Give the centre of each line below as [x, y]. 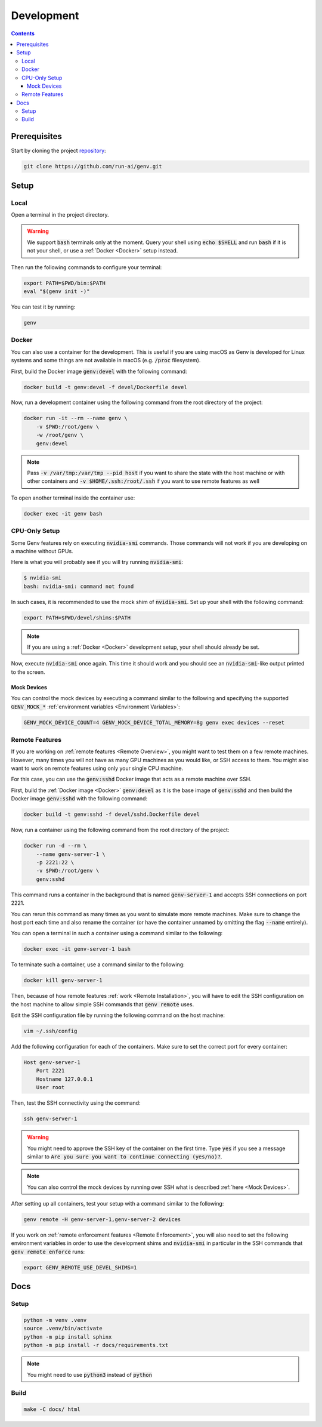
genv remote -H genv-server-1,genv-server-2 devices [102, 1220]
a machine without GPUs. [42, 551]
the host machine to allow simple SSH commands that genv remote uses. [103, 1004]
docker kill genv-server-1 [63, 981]
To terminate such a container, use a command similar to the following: [98, 964]
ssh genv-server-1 [50, 1119]
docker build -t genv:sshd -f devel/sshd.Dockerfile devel [112, 814]
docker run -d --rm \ [55, 846]
